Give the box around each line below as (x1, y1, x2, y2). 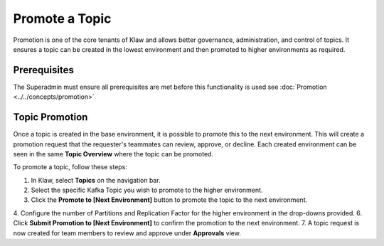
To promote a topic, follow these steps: (13, 163, 128, 171)
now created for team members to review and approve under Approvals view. (13, 228, 241, 237)
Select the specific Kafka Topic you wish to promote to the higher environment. (31, 186, 263, 195)
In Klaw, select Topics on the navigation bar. (31, 176, 161, 184)
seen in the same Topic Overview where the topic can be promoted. (13, 149, 213, 158)
